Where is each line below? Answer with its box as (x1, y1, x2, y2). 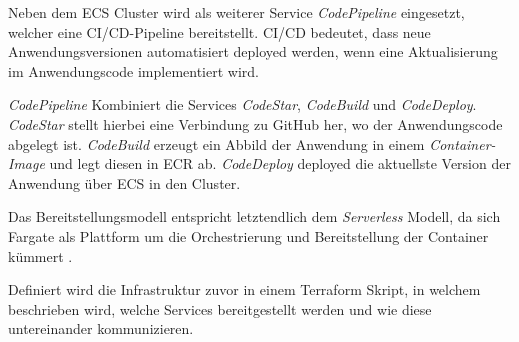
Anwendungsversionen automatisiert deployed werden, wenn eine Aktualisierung (8, 41, 498, 62)
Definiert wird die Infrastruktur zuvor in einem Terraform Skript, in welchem (8, 279, 481, 300)
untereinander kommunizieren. (8, 318, 194, 339)
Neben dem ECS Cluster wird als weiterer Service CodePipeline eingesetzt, (8, 2, 465, 22)
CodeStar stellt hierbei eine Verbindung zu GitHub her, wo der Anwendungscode (8, 113, 503, 134)
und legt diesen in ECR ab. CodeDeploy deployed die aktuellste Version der (49, 153, 511, 174)
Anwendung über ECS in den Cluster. (8, 172, 241, 193)
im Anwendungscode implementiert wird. (8, 60, 259, 81)
